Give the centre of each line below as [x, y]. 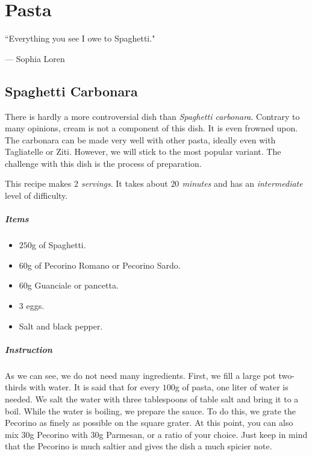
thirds [16, 387]
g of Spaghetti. [59, 245]
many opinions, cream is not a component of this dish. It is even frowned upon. [151, 128]
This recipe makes [38, 183]
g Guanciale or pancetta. [73, 285]
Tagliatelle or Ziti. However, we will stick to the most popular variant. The [143, 151]
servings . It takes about [124, 183]
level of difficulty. [36, 195]
